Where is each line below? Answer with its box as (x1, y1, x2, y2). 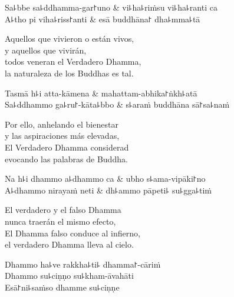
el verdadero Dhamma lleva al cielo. (5, 238, 134, 251)
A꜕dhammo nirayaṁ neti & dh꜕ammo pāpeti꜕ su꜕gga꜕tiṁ (5, 183, 212, 196)
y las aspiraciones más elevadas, (5, 129, 120, 142)
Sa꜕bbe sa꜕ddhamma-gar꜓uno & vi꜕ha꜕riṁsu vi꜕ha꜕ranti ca (5, 1, 217, 13)
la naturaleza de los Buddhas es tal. (5, 66, 134, 79)
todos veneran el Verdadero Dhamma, (5, 55, 141, 68)
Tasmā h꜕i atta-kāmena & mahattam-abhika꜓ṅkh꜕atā (5, 86, 197, 99)
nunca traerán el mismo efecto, (5, 215, 116, 227)
